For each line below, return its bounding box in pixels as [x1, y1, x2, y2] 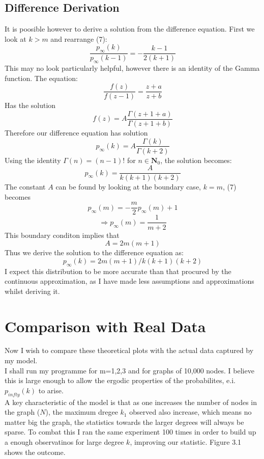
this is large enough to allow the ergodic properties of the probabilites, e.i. [5, 375, 236, 386]
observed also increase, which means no [129, 407, 252, 417]
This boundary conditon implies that [5, 229, 120, 240]
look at [5, 33, 26, 44]
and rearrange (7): [50, 33, 107, 44]
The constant [5, 181, 46, 192]
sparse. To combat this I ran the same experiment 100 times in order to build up [5, 426, 256, 437]
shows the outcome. [5, 446, 66, 457]
